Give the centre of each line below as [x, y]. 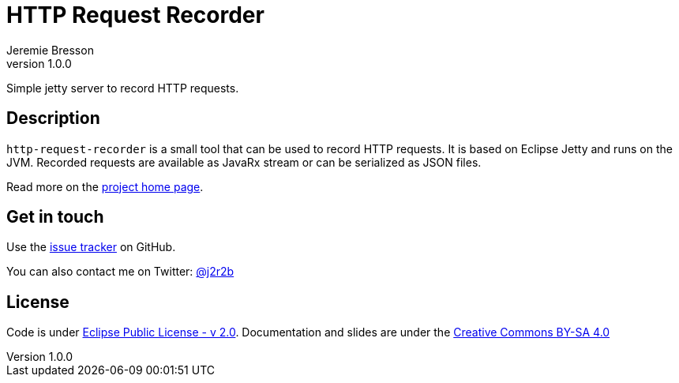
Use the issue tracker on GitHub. [91, 247]
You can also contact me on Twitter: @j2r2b [120, 272]
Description [53, 118]
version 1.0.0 [39, 63]
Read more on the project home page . [105, 186]
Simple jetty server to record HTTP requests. [123, 88]
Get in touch [55, 217]
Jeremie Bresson [50, 50]
